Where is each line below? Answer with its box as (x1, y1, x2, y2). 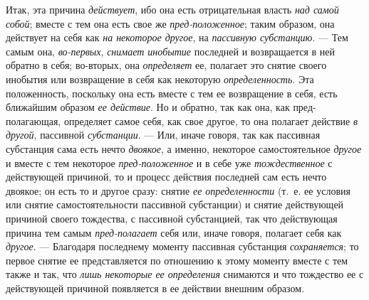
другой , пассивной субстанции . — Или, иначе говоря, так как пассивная (6, 127, 321, 142)
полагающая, (6, 113, 61, 128)
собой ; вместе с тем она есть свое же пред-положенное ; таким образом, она (6, 16, 335, 31)
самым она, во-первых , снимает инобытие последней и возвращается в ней (6, 43, 336, 58)
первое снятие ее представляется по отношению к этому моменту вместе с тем (6, 252, 348, 267)
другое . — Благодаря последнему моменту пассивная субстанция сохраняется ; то (6, 239, 359, 254)
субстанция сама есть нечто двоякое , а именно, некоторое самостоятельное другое (6, 141, 362, 156)
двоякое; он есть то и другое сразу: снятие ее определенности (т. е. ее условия (6, 183, 350, 198)
